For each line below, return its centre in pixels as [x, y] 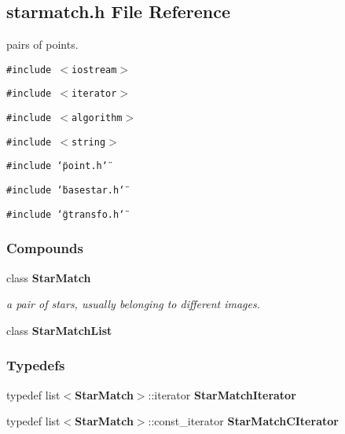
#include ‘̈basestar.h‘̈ [66, 191]
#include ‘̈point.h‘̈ [57, 166]
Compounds [45, 248]
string [89, 142]
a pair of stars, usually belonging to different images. [133, 304]
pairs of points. [42, 44]
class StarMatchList [59, 330]
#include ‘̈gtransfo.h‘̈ [66, 214]
